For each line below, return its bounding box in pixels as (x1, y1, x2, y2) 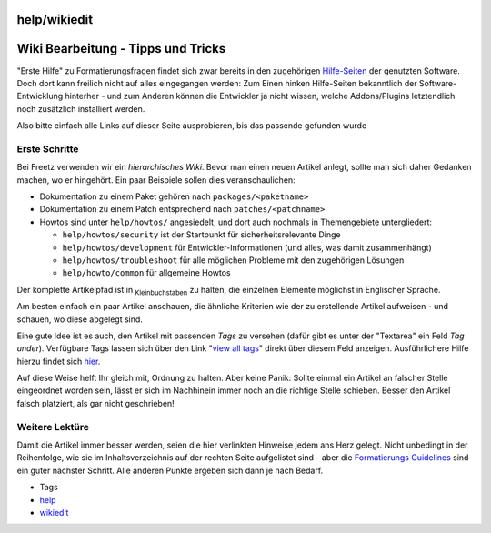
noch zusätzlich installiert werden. (16, 103, 145, 114)
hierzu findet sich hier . (16, 356, 101, 367)
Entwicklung (16, 91, 64, 102)
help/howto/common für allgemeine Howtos (62, 267, 231, 278)
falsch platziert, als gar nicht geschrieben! (16, 397, 175, 408)
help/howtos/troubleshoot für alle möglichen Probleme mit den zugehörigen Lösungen (62, 255, 405, 266)
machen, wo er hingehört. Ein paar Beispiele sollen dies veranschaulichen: (16, 174, 296, 186)
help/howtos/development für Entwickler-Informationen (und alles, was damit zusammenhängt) (62, 242, 432, 253)
